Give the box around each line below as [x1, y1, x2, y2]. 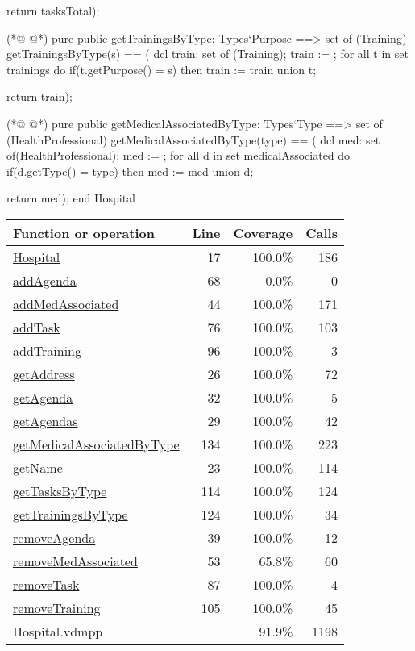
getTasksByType [13, 481, 107, 500]
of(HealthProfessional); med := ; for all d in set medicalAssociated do [6, 147, 351, 164]
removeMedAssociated [13, 551, 138, 570]
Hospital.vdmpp [13, 621, 103, 641]
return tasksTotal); [6, 2, 100, 19]
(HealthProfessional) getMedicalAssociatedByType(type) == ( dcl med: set [6, 131, 380, 148]
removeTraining [13, 598, 101, 617]
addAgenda [13, 270, 77, 290]
